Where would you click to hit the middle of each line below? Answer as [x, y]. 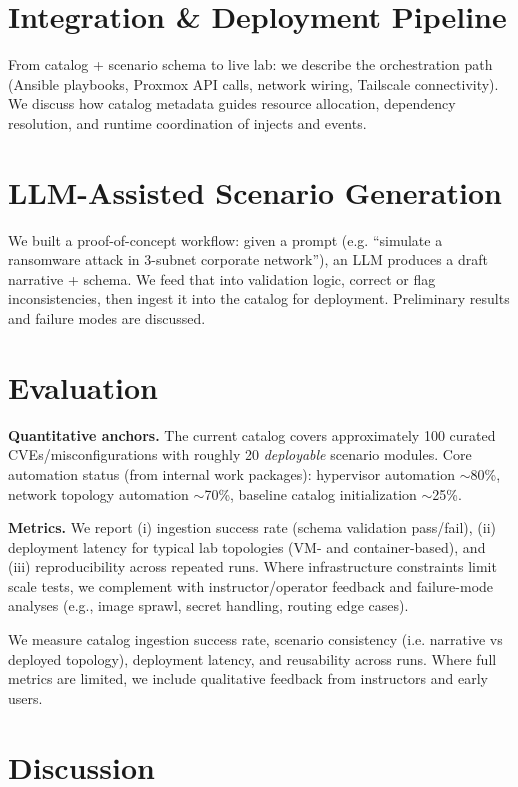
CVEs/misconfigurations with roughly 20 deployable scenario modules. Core [240, 454]
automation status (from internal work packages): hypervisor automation [231, 473]
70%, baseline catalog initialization [310, 493]
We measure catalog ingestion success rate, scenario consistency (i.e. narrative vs [255, 639]
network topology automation [98, 493]
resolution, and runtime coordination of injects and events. [187, 122]
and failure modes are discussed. [107, 318]
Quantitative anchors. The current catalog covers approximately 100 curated [252, 434]
